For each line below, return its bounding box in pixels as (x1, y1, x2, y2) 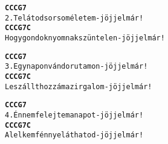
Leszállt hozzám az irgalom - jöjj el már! (5, 82, 152, 91)
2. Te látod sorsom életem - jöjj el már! (5, 13, 144, 22)
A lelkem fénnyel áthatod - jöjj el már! (5, 131, 144, 140)
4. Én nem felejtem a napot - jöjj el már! (5, 110, 144, 119)
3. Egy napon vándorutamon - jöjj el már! (5, 62, 148, 71)
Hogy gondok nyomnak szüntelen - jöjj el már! (5, 33, 165, 42)
